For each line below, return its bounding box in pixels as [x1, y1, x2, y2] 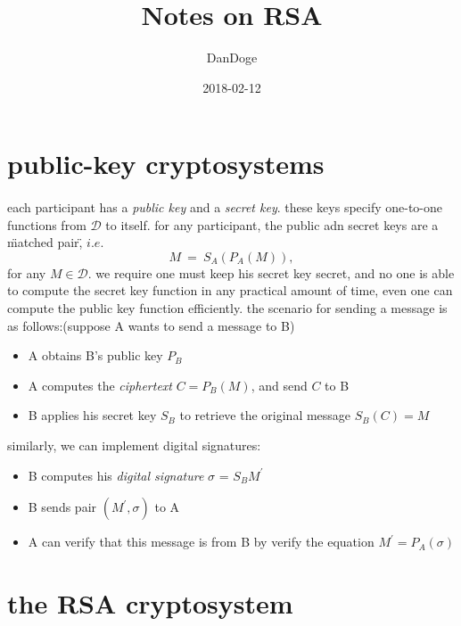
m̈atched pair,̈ [7, 233, 83, 251]
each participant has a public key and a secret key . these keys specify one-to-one [7, 198, 443, 217]
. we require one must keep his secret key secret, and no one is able [87, 263, 455, 282]
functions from [7, 215, 86, 234]
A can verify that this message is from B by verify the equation [28, 532, 375, 551]
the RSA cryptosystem [7, 585, 293, 621]
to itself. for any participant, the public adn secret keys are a [105, 215, 439, 234]
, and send [251, 375, 308, 394]
